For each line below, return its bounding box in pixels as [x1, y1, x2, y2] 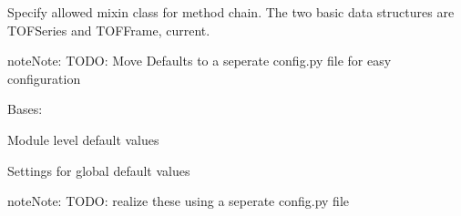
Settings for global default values [7, 160, 190, 180]
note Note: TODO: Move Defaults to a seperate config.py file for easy [7, 51, 392, 70]
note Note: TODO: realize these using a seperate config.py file [7, 191, 349, 211]
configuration [7, 68, 81, 87]
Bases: [7, 99, 43, 118]
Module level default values [7, 129, 159, 149]
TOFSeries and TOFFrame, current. [7, 20, 210, 39]
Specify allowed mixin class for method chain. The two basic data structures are [7, 3, 455, 21]
